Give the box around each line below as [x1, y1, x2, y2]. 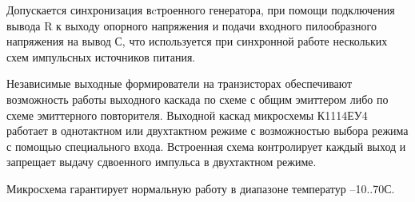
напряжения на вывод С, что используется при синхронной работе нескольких [6, 33, 388, 50]
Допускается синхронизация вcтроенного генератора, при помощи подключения [6, 2, 395, 18]
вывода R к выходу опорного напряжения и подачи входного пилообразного [6, 17, 377, 34]
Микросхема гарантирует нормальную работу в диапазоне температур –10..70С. [6, 180, 395, 196]
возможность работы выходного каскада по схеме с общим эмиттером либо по [6, 90, 389, 107]
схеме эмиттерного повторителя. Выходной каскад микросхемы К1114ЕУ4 [6, 106, 368, 123]
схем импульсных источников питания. [6, 48, 196, 65]
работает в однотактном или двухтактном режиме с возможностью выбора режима [6, 122, 409, 139]
